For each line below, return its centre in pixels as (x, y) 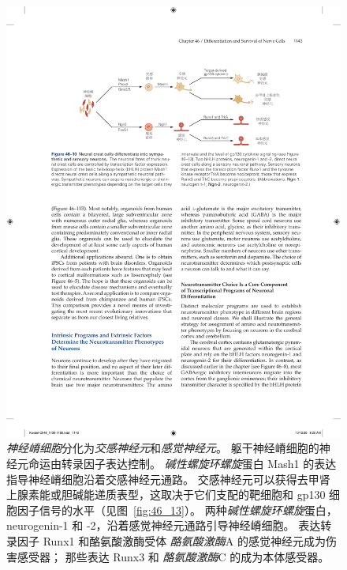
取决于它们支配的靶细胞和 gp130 (243, 495)
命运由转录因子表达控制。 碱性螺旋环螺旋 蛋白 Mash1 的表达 (182, 463)
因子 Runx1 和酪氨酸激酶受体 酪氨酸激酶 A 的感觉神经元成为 (172, 540)
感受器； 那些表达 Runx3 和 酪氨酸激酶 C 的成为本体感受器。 (173, 556)
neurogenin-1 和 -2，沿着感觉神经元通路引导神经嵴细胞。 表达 (164, 525)
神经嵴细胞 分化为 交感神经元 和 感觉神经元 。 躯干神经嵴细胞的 (163, 448)
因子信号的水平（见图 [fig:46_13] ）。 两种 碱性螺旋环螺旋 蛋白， (177, 510)
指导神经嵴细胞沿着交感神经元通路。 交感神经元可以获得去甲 (163, 479)
